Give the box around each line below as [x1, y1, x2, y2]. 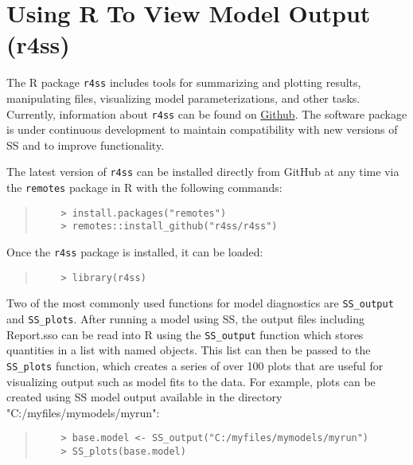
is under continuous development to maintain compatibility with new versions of [6, 121, 398, 138]
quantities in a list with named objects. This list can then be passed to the [6, 342, 371, 358]
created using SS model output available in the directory [6, 389, 282, 405]
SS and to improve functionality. [6, 136, 165, 153]
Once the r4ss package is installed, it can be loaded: [6, 244, 263, 260]
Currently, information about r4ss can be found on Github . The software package [6, 105, 407, 122]
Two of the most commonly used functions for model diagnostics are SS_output [6, 295, 394, 311]
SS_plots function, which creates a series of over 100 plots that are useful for [6, 357, 384, 373]
